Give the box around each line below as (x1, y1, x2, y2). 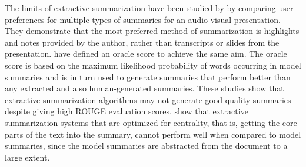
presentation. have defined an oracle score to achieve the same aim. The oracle (5, 47, 287, 60)
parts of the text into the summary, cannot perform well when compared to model (5, 128, 301, 140)
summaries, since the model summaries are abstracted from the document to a (5, 139, 288, 152)
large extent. (5, 151, 50, 163)
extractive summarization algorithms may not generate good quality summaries (5, 93, 291, 105)
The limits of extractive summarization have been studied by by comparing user (5, 2, 294, 13)
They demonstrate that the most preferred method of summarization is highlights (5, 25, 300, 37)
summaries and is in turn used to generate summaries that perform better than (5, 70, 291, 83)
